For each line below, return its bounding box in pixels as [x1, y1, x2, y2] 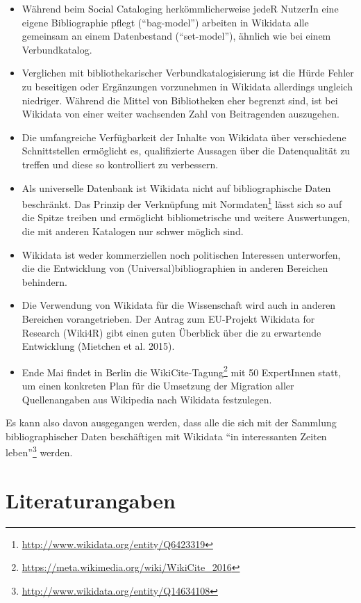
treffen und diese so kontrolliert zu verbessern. [22, 156, 219, 171]
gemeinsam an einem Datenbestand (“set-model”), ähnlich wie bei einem [22, 29, 331, 43]
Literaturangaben [6, 485, 176, 514]
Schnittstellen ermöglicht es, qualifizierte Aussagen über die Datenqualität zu [22, 143, 351, 158]
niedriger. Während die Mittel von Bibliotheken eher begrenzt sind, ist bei [22, 93, 338, 107]
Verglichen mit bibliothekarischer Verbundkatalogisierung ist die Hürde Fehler [22, 65, 354, 80]
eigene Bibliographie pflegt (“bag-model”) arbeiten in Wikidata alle [22, 15, 309, 29]
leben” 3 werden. [6, 443, 73, 459]
